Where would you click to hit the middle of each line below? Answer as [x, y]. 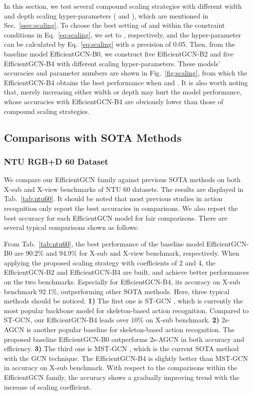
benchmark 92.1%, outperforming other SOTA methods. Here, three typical [117, 291]
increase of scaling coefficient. [48, 386]
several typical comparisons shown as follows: [71, 227]
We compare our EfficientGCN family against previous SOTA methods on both [122, 179]
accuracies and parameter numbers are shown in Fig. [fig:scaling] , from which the [126, 73]
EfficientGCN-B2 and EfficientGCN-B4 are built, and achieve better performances [126, 272]
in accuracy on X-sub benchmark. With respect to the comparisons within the [121, 367]
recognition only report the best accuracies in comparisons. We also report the [121, 208]
